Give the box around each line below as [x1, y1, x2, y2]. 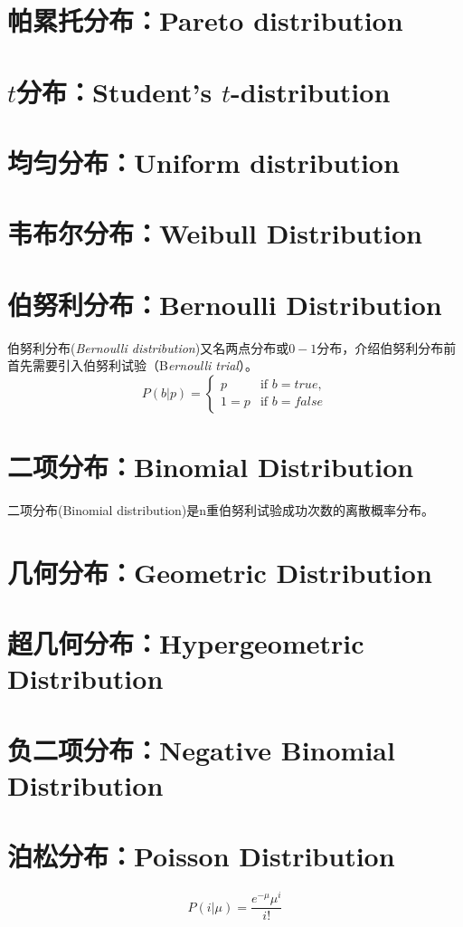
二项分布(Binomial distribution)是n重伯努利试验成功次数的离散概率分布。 [7, 500, 435, 519]
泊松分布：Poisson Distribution [7, 837, 395, 874]
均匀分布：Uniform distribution [7, 143, 400, 180]
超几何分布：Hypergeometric [7, 625, 364, 662]
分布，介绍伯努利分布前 [317, 338, 457, 357]
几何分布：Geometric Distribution [7, 553, 432, 590]
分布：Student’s [16, 72, 213, 110]
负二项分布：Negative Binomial [7, 731, 395, 768]
